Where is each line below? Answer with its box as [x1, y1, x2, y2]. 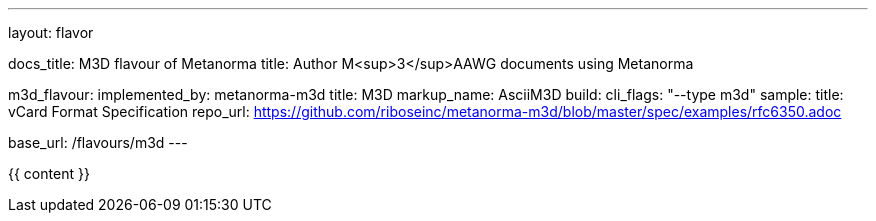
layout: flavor [8, 24, 94, 41]
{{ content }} [8, 165, 90, 182]
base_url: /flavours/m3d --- [8, 134, 188, 151]
